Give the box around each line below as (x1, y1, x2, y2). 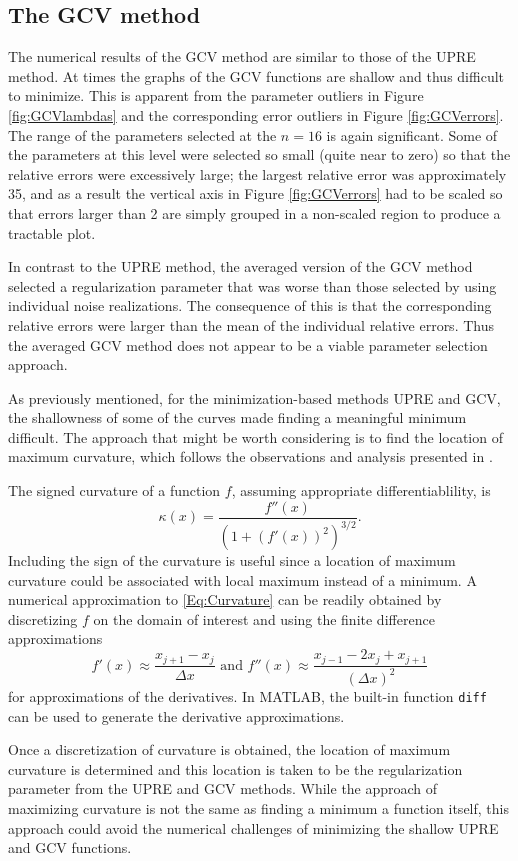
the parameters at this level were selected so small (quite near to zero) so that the (8, 144, 511, 165)
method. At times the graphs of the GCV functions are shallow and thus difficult (8, 65, 505, 86)
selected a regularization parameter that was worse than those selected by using (8, 275, 497, 296)
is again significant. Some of (326, 124, 498, 145)
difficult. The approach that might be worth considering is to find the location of (8, 426, 503, 447)
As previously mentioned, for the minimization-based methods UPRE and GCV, (8, 387, 501, 408)
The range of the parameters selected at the (8, 124, 277, 145)
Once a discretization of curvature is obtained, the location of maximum (8, 739, 451, 760)
